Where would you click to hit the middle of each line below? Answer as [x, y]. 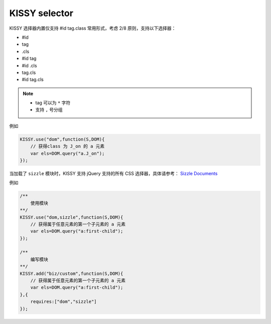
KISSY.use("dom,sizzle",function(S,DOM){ [72, 217]
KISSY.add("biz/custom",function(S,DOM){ [72, 273]
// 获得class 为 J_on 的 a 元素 [67, 146]
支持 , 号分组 [49, 110]
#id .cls [29, 65]
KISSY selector [41, 13]
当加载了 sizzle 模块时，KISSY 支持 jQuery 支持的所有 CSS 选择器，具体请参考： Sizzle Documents [113, 173]
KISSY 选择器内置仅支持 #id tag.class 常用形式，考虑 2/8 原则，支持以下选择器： [93, 28]
